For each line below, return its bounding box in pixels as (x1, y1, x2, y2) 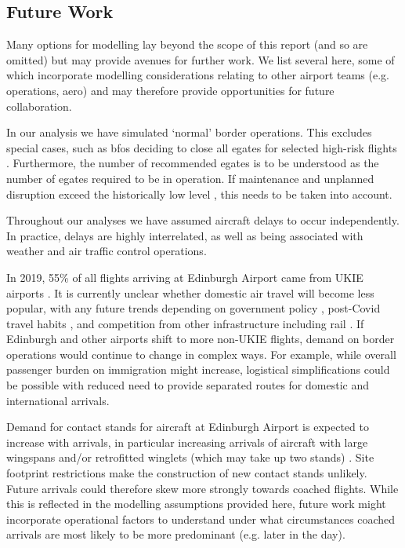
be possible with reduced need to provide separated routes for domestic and (6, 377, 369, 393)
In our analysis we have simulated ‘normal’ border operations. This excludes (6, 124, 372, 141)
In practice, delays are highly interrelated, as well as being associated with (6, 227, 363, 243)
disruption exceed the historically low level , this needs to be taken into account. (6, 185, 392, 202)
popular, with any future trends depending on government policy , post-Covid (6, 300, 381, 316)
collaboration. (6, 97, 72, 114)
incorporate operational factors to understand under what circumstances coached (6, 510, 396, 527)
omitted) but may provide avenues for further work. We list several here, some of (6, 51, 395, 68)
